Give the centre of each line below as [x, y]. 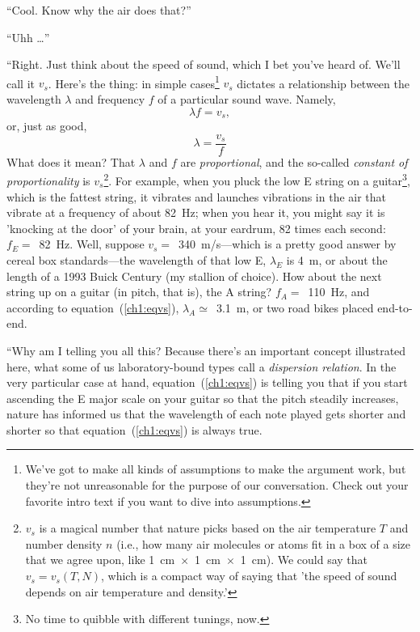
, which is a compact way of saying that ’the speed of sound [249, 576]
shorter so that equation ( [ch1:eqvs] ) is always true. [134, 429]
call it [21, 83]
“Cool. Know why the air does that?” [99, 10]
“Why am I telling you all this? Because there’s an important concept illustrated [206, 350]
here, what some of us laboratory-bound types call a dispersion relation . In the [202, 366]
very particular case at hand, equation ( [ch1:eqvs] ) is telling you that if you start [207, 382]
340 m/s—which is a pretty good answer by [288, 244]
